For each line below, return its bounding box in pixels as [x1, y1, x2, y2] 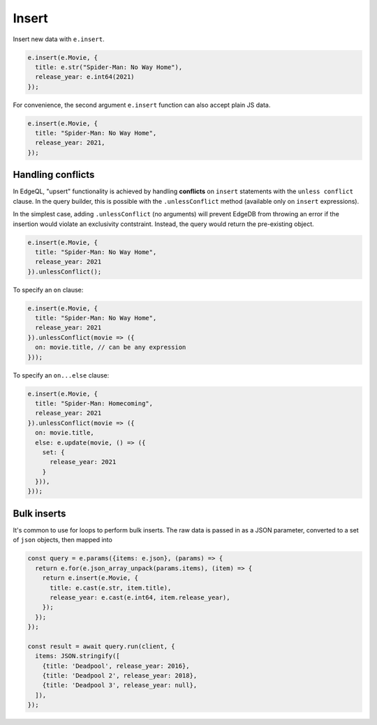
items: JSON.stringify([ [35, 652, 120, 660]
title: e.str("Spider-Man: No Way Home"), [35, 63, 183, 71]
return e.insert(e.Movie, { [42, 574, 139, 582]
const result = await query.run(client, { [27, 642, 175, 650]
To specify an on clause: [13, 285, 84, 294]
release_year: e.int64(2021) [35, 73, 135, 81]
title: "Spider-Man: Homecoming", [35, 399, 154, 408]
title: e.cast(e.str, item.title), [50, 583, 172, 592]
